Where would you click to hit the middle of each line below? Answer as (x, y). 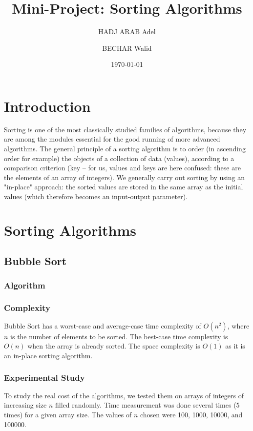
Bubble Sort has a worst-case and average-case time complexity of (103, 325)
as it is (235, 346)
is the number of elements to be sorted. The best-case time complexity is (119, 336)
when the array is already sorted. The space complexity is (114, 346)
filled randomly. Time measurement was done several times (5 (148, 405)
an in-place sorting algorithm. (48, 355)
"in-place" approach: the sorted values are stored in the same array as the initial (124, 187)
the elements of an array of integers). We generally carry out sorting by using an (124, 177)
